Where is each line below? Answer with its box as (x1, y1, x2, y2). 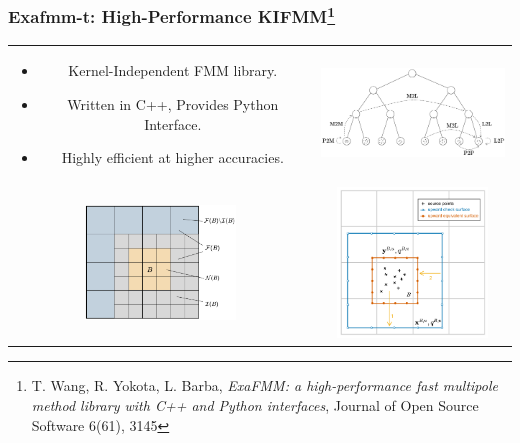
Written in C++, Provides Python (67, 94, 279, 115)
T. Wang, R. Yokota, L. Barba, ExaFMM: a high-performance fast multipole (31, 375, 498, 396)
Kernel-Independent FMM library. (68, 60, 278, 81)
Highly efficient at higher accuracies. (61, 147, 284, 168)
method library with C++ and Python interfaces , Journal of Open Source (31, 394, 479, 415)
